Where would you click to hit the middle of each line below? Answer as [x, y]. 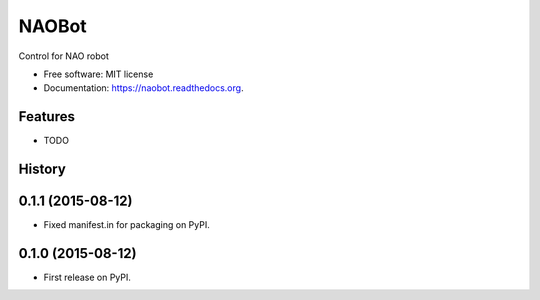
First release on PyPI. [87, 277]
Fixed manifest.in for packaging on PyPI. [126, 225]
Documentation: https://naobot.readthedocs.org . [143, 88]
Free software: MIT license [98, 74]
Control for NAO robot [63, 56]
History [42, 169]
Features [46, 116]
